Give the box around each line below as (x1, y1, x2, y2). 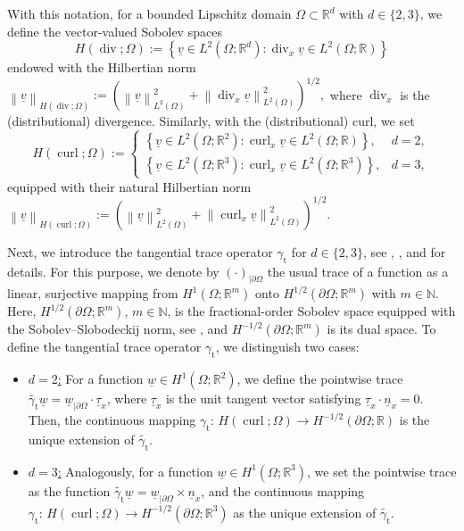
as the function (28, 481, 111, 500)
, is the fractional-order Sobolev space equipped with (167, 302, 456, 320)
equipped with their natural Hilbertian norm (7, 177, 252, 195)
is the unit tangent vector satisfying (165, 389, 361, 408)
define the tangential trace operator (7, 337, 202, 356)
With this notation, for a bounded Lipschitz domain (7, 4, 292, 22)
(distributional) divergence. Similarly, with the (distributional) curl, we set (7, 111, 415, 129)
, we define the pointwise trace (236, 369, 403, 388)
